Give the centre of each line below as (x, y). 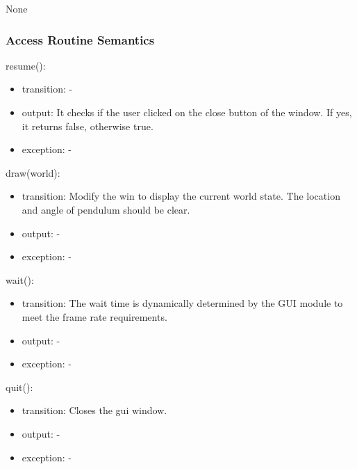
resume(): (26, 65)
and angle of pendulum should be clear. (106, 209)
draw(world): (33, 172)
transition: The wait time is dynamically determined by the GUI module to (182, 303)
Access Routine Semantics (80, 39)
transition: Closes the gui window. (94, 410)
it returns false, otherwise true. (88, 126)
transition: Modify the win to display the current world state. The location (181, 196)
